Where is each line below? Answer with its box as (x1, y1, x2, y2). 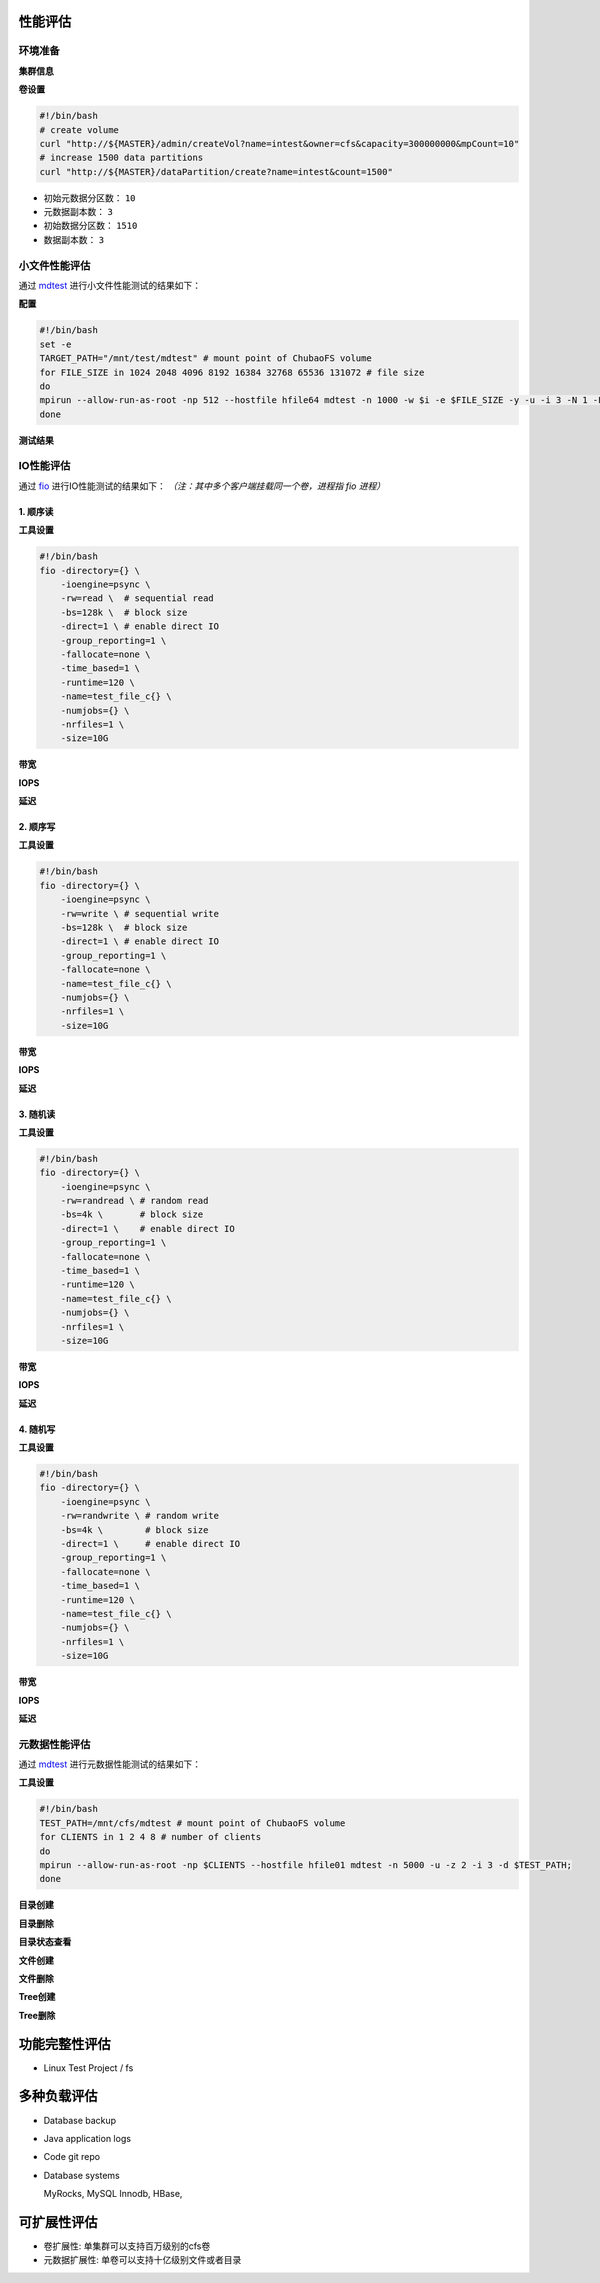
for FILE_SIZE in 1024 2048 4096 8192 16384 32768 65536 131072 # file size (39, 366, 425, 378)
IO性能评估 (18, 459, 71, 473)
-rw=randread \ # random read (60, 1195, 209, 1207)
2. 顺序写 (18, 821, 56, 833)
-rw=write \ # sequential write (60, 908, 220, 919)
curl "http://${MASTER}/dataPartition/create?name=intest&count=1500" (39, 166, 394, 177)
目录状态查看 (18, 1936, 72, 1948)
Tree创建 (18, 1991, 56, 2003)
